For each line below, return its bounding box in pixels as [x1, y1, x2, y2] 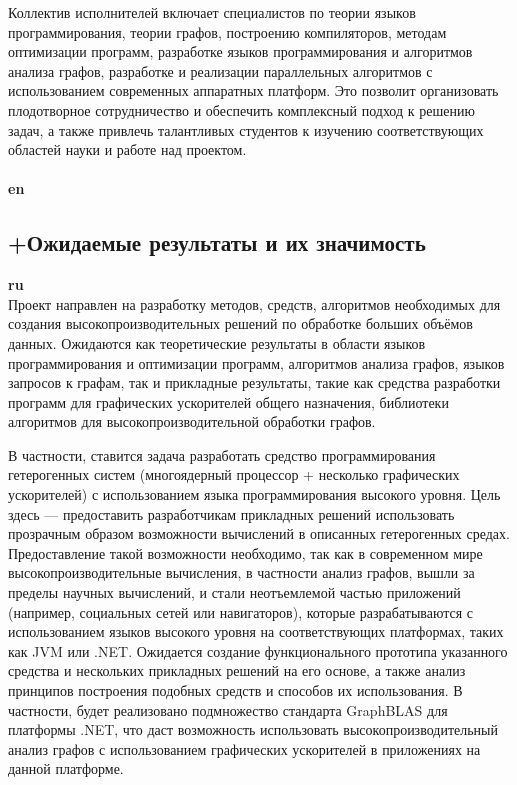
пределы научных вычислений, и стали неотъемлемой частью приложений [8, 582, 461, 603]
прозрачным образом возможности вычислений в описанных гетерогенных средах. [8, 523, 510, 544]
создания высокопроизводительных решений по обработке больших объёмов [8, 313, 473, 334]
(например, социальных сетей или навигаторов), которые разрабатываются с [8, 601, 474, 622]
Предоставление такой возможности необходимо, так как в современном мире [8, 542, 483, 563]
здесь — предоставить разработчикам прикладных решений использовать [8, 503, 455, 524]
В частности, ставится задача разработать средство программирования [8, 444, 436, 465]
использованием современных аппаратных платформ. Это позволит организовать [8, 80, 499, 101]
